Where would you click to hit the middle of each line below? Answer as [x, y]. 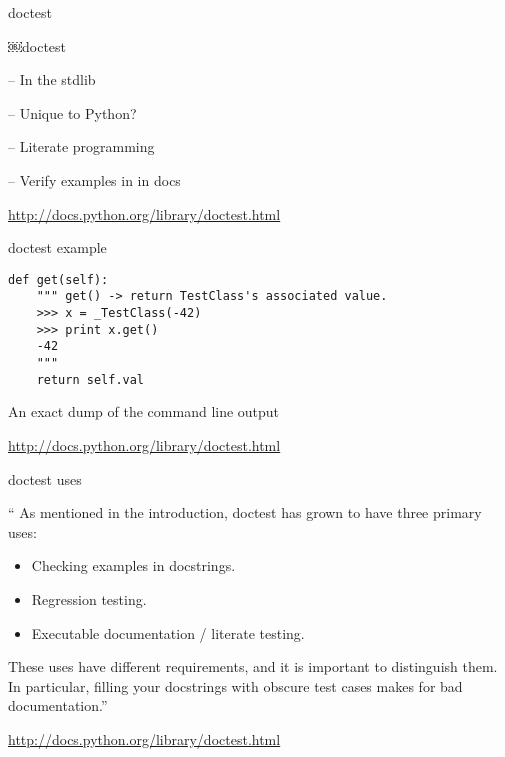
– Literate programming [81, 146]
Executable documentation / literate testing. [168, 632]
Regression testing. [89, 598]
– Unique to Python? [72, 112]
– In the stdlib [52, 79]
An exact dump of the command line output [144, 411]
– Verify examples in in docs [94, 179]
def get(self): [58, 279]
